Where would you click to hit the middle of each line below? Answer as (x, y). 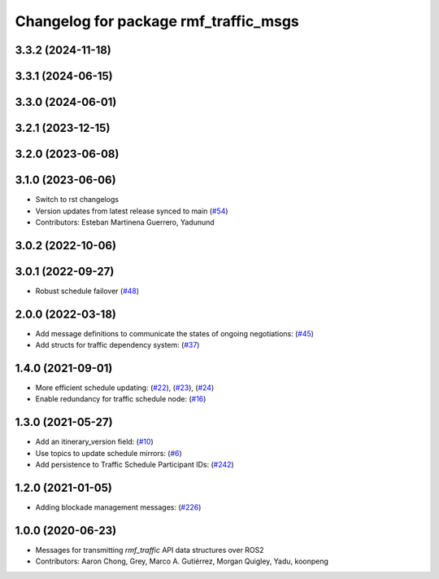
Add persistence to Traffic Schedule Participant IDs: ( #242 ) (135, 465)
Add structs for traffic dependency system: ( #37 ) (117, 345)
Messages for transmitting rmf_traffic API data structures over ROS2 (150, 550)
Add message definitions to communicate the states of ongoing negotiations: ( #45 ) (175, 333)
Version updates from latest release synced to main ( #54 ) (132, 211)
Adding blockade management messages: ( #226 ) (118, 507)
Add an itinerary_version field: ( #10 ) (94, 442)
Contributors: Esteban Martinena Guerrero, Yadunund (125, 222)
